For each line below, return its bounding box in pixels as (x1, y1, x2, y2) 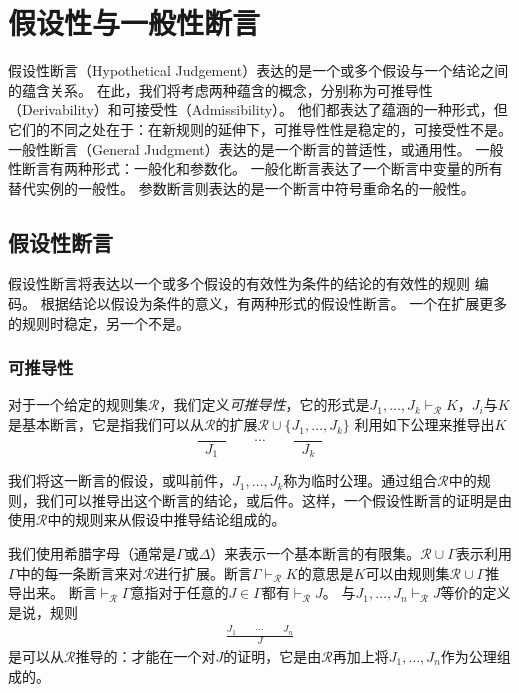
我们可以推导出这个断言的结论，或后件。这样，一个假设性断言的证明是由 (35, 489, 512, 510)
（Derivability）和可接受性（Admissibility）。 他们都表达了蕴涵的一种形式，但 (8, 99, 508, 120)
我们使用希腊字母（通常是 (8, 542, 176, 563)
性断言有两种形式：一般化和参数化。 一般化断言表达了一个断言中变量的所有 (8, 158, 503, 179)
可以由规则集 (365, 562, 450, 583)
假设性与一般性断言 (8, 2, 261, 43)
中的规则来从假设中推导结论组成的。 (47, 509, 286, 530)
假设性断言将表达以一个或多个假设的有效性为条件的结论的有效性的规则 (8, 273, 470, 294)
